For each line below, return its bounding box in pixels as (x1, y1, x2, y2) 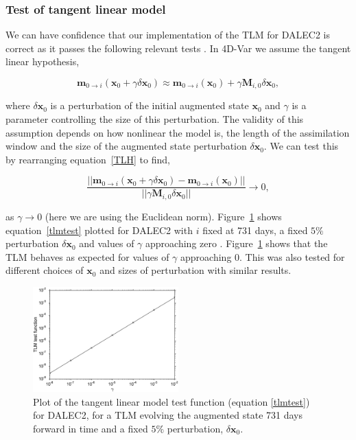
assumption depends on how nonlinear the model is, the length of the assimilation (5, 125, 350, 139)
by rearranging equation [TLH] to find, (5, 152, 170, 166)
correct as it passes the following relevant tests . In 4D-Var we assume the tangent (5, 40, 351, 55)
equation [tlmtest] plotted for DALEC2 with (5, 222, 193, 237)
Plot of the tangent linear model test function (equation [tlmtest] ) (33, 394, 310, 408)
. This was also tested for (239, 249, 345, 264)
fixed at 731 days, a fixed (202, 222, 308, 237)
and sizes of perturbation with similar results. (99, 263, 292, 277)
